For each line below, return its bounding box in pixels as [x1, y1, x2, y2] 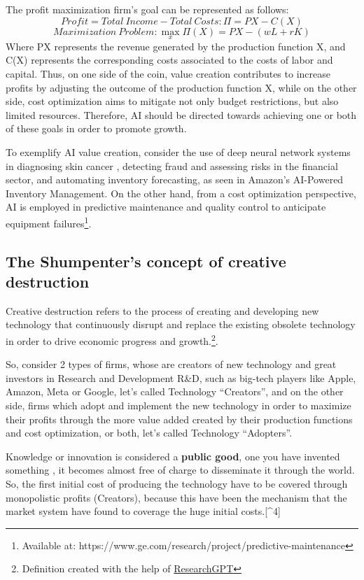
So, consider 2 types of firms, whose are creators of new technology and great [6, 357, 337, 372]
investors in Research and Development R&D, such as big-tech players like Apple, [6, 370, 356, 385]
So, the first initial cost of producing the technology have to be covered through [6, 476, 348, 490]
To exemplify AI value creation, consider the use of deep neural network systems [6, 144, 351, 159]
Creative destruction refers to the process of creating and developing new [6, 303, 319, 318]
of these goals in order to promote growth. [6, 121, 187, 136]
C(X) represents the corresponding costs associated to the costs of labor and [6, 52, 333, 67]
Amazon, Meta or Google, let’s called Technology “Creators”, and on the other [6, 384, 344, 399]
